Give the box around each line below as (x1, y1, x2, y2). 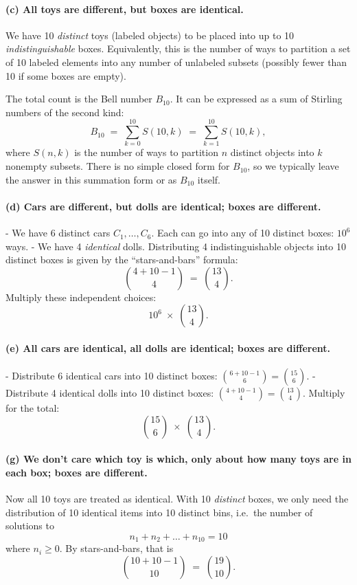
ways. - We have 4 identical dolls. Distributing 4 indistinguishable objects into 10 (5, 239, 346, 253)
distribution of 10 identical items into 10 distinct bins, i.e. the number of (5, 505, 313, 519)
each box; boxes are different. (5, 465, 148, 480)
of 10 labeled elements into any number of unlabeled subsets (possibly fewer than (5, 54, 347, 69)
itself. (197, 172, 220, 186)
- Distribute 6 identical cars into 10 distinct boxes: (5, 368, 218, 383)
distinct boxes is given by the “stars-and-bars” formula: (5, 252, 238, 267)
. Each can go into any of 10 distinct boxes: (151, 225, 334, 240)
